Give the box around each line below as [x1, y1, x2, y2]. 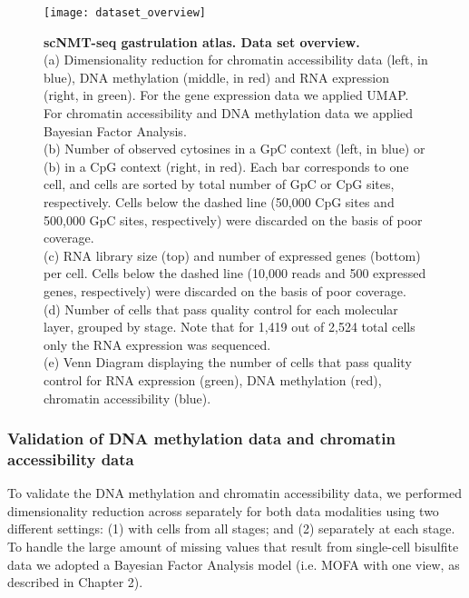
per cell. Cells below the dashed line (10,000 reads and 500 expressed [44, 264, 426, 283]
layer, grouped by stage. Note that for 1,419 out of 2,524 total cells [44, 317, 415, 336]
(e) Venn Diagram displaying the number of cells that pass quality [44, 353, 412, 372]
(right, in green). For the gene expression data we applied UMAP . [44, 85, 409, 105]
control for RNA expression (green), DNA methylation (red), [44, 370, 382, 389]
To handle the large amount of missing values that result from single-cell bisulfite [7, 537, 459, 556]
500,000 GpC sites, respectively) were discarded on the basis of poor [44, 210, 423, 229]
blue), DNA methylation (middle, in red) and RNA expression [44, 67, 389, 86]
